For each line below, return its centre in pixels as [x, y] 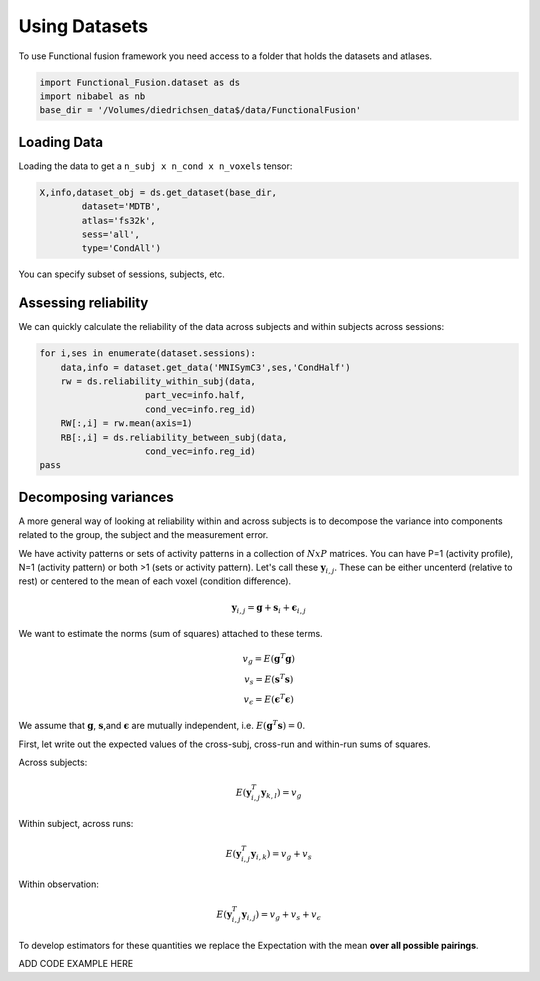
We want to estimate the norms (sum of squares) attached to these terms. [171, 634]
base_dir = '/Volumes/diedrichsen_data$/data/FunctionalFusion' [200, 110]
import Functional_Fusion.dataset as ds [139, 82]
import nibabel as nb [92, 96]
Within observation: [58, 884]
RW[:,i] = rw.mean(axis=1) [127, 423]
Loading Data [61, 141]
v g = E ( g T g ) [268, 659]
